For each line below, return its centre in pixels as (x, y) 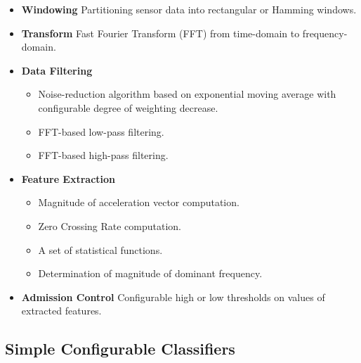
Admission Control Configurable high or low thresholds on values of (173, 297)
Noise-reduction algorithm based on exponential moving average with (187, 94)
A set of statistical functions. (100, 249)
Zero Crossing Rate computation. (110, 225)
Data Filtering (57, 70)
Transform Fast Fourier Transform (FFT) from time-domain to (160, 33)
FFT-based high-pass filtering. (103, 155)
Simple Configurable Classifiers (120, 349)
